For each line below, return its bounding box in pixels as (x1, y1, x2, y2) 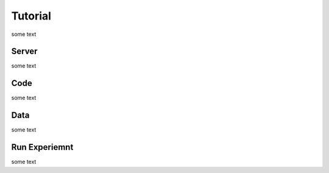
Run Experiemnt (11, 142, 74, 152)
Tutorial (11, 9, 52, 23)
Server (11, 46, 38, 57)
